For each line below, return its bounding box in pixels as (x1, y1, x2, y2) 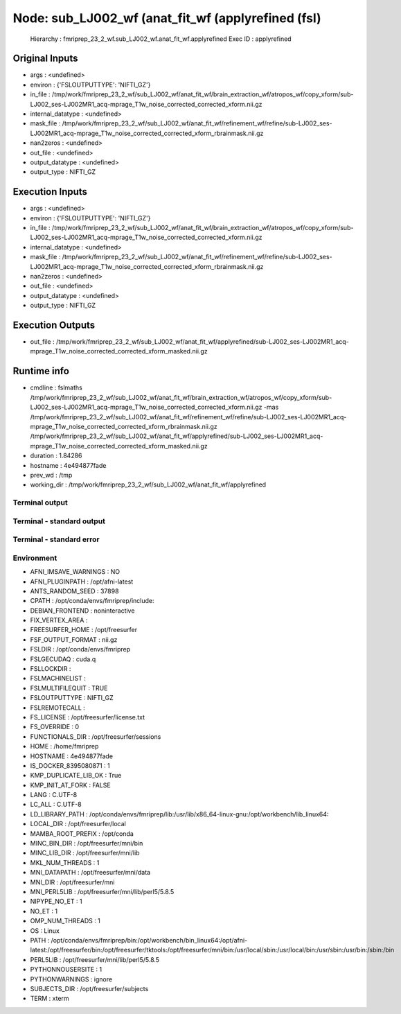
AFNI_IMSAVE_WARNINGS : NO (30, 568, 121, 576)
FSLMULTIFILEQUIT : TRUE (30, 683, 108, 692)
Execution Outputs (12, 319, 96, 331)
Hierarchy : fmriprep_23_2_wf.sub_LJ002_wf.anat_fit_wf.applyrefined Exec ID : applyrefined (30, 35, 292, 43)
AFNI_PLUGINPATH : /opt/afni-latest (30, 577, 134, 586)
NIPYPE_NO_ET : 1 (30, 898, 82, 906)
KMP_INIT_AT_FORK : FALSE (30, 780, 111, 789)
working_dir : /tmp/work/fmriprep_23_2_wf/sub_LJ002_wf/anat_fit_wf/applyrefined (30, 480, 267, 489)
